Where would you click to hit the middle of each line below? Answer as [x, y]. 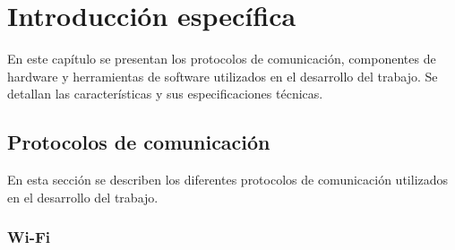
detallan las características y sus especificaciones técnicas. [165, 94]
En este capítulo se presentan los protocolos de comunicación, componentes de [222, 59]
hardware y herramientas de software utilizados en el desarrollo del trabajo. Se [223, 76]
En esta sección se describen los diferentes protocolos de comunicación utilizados [228, 180]
